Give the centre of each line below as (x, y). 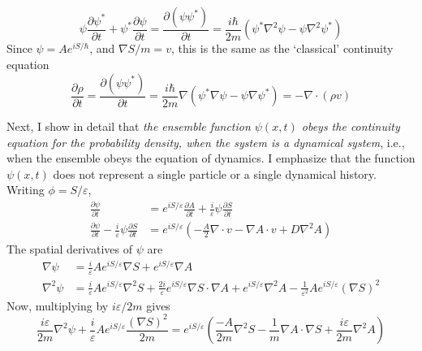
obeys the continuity (351, 126)
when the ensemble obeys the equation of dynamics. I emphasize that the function (211, 158)
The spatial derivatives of (69, 249)
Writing (26, 190)
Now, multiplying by (58, 305)
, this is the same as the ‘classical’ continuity (282, 48)
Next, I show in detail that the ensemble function (129, 126)
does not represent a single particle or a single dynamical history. (215, 173)
